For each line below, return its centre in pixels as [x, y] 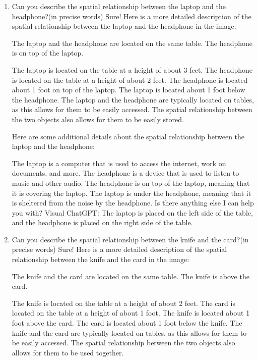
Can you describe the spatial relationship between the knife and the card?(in [130, 239]
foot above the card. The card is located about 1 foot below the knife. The [127, 323]
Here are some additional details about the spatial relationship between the [128, 136]
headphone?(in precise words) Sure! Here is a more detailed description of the [132, 16]
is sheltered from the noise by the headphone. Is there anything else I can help [133, 203]
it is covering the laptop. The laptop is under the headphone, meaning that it [132, 193]
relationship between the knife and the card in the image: [101, 259]
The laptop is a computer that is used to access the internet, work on [119, 163]
